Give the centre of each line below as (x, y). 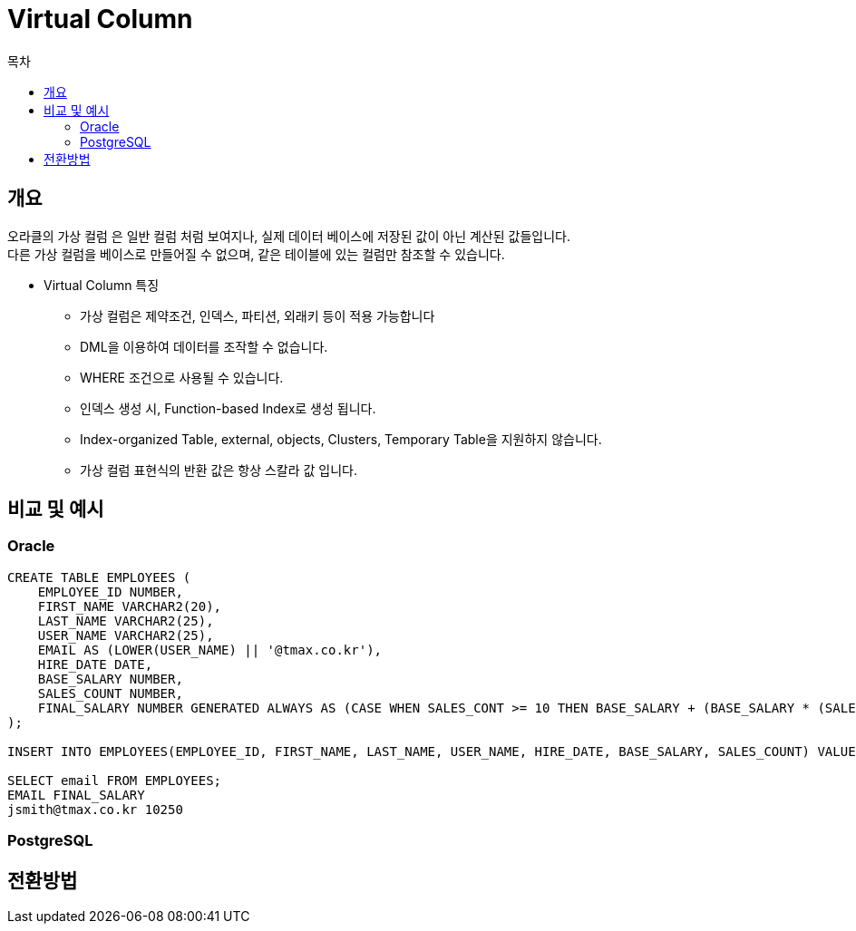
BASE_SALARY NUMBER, (110, 679)
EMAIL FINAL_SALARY (76, 795)
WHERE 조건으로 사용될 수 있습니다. (182, 377)
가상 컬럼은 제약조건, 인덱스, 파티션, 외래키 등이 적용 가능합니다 (258, 315)
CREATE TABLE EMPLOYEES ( (99, 577)
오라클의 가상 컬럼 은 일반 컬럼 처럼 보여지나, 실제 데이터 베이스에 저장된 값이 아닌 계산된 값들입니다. (289, 236)
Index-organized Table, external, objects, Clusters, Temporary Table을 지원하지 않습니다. (341, 439)
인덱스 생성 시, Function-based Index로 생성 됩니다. (228, 408)
